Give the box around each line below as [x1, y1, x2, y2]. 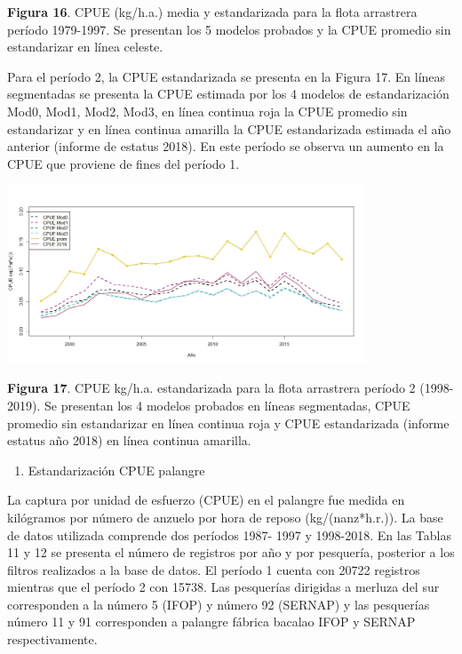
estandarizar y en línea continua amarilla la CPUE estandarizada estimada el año [7, 119, 451, 138]
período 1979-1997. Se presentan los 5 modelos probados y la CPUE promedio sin [7, 20, 451, 38]
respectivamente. [7, 630, 98, 649]
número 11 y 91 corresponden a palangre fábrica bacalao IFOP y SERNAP [7, 612, 416, 631]
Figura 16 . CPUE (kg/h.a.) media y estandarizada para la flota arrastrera [7, 3, 418, 20]
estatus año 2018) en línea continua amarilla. [7, 431, 251, 450]
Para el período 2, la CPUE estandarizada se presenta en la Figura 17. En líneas [7, 67, 446, 85]
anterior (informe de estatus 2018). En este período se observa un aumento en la [7, 137, 444, 156]
